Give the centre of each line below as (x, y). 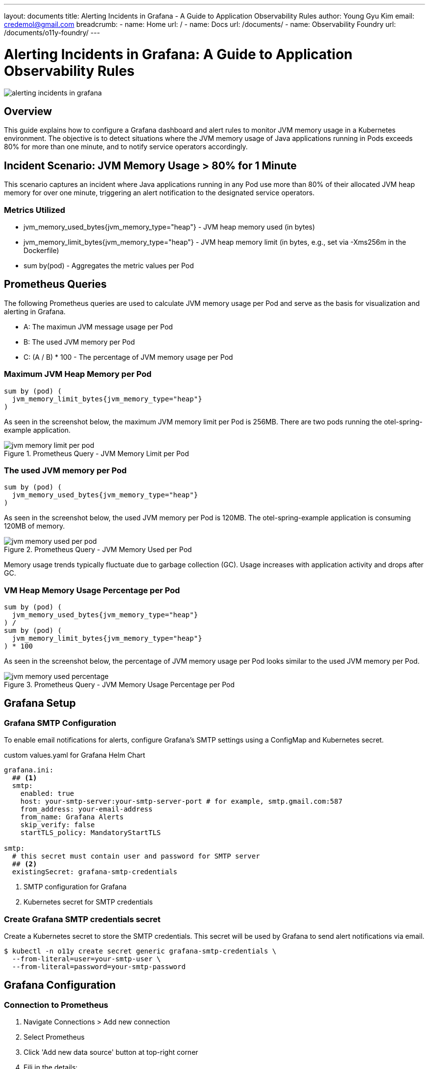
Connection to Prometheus (56, 1005)
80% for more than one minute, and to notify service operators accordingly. (126, 147)
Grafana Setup (40, 703)
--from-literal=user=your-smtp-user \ (86, 959)
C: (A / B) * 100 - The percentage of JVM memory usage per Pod (128, 357)
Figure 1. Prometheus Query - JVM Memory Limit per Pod (96, 453)
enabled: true (47, 794)
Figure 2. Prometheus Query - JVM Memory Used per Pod (98, 550)
